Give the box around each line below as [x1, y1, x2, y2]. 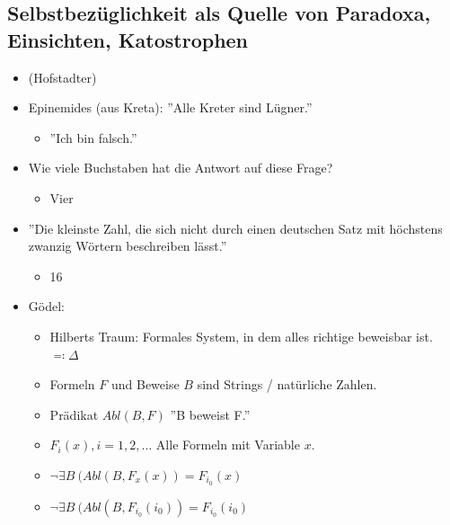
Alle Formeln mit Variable [155, 435, 300, 454]
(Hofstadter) [28, 67, 97, 86]
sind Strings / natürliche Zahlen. [197, 375, 377, 394]
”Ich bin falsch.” [49, 128, 137, 147]
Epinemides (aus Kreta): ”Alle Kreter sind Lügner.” [28, 98, 313, 117]
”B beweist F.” [170, 405, 251, 423]
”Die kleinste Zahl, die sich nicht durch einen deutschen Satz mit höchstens [28, 218, 443, 237]
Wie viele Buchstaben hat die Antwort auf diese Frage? [28, 158, 333, 177]
